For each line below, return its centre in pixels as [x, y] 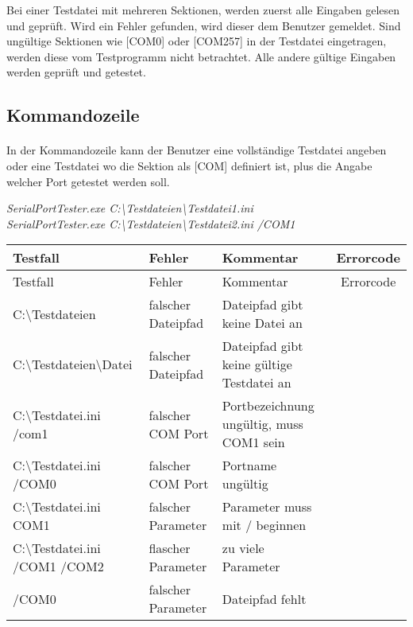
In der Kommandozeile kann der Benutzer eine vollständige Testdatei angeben [197, 150]
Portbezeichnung [268, 406]
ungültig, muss [262, 424]
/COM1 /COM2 [58, 567]
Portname [249, 465]
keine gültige [257, 364]
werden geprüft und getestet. [76, 72]
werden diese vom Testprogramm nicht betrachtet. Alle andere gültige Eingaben [201, 56]
